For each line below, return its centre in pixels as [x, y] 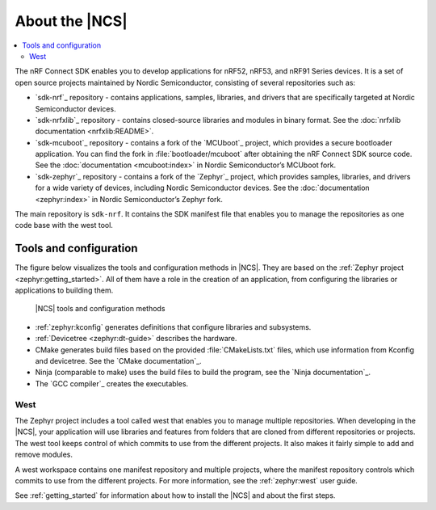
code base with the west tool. [64, 225]
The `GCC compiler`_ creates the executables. [112, 383]
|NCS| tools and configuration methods [100, 309]
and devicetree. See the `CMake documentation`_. [118, 361]
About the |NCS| [71, 21]
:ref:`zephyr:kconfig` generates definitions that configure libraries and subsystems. [173, 327]
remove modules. [44, 455]
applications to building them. [64, 290]
